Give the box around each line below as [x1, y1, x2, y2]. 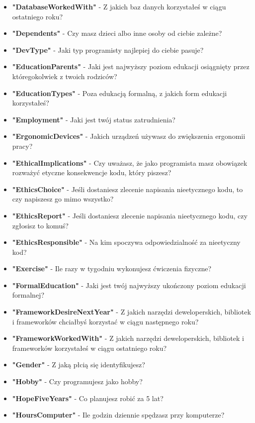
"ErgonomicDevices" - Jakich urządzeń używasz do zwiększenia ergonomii [12, 131, 246, 141]
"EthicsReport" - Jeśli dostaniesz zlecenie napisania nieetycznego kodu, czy [12, 210, 248, 220]
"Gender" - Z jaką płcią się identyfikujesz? [12, 359, 145, 370]
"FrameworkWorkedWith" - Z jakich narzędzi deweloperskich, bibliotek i [12, 333, 244, 343]
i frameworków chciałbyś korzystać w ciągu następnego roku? [12, 316, 199, 326]
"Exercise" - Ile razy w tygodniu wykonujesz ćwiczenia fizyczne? [12, 263, 212, 274]
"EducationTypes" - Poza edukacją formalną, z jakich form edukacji [12, 88, 227, 98]
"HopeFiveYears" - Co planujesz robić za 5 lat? [12, 393, 164, 403]
